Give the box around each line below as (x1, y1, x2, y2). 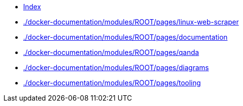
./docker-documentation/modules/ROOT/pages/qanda (23, 48, 199, 56)
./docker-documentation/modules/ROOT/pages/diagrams (23, 63, 209, 72)
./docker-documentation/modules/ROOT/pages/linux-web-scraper (23, 18, 239, 26)
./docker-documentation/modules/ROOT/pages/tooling (23, 79, 201, 87)
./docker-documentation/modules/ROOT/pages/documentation (23, 33, 228, 41)
